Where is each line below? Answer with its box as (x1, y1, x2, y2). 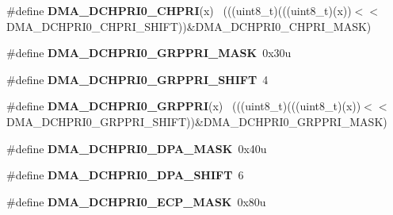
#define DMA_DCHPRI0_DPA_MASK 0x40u (6, 140, 267, 156)
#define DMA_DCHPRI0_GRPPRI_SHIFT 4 (6, 71, 269, 87)
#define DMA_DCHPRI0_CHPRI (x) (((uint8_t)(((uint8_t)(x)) (6, 2, 352, 18)
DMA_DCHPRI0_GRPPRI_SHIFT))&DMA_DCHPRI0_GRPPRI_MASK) (6, 113, 387, 129)
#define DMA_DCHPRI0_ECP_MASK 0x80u (6, 193, 266, 209)
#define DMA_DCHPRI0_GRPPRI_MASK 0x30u (6, 44, 292, 61)
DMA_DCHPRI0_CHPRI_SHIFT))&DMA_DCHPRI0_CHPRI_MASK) (6, 17, 372, 34)
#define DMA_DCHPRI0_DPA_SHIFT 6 (6, 167, 244, 183)
